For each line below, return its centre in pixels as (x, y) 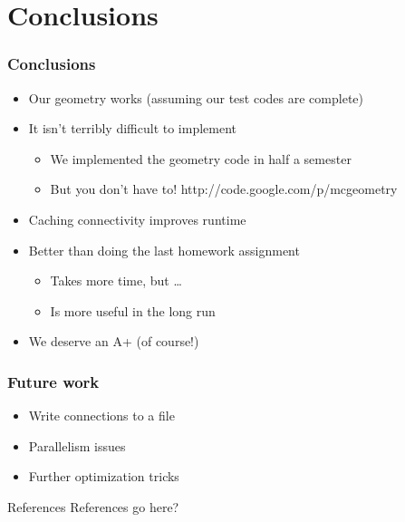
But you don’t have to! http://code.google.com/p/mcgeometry (224, 189)
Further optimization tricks (104, 476)
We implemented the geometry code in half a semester (201, 158)
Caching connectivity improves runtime (137, 219)
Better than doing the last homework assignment (164, 250)
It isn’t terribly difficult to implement (133, 128)
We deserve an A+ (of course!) (114, 341)
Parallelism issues (77, 445)
